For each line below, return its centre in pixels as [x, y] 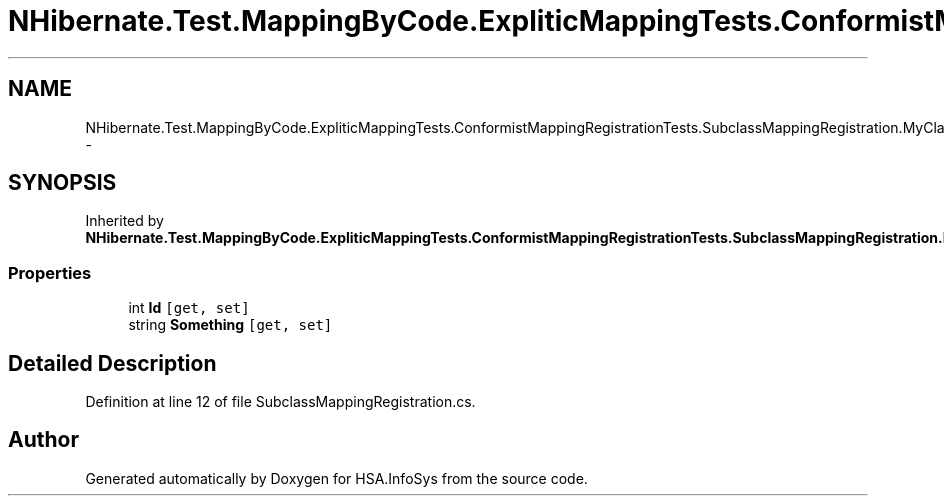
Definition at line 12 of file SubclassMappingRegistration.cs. [280, 402]
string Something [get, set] [230, 325]
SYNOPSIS [62, 183]
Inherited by [124, 221]
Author [43, 440]
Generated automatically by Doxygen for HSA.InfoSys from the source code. [336, 478]
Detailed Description [112, 363]
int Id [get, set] [189, 308]
